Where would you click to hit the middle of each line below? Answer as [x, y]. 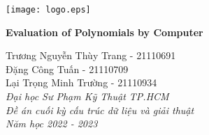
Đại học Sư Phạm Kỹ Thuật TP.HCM [87, 96]
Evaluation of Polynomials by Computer [104, 32]
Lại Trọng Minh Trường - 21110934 [81, 82]
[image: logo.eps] [48, 10]
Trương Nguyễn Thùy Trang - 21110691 [91, 55]
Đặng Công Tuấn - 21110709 [67, 69]
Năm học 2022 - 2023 [52, 124]
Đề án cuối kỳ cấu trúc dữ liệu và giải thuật [100, 110]
